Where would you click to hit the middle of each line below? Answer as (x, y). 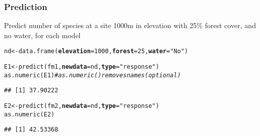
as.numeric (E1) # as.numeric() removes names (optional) (92, 75)
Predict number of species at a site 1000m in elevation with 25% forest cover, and (130, 25)
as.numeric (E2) (29, 114)
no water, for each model (42, 35)
